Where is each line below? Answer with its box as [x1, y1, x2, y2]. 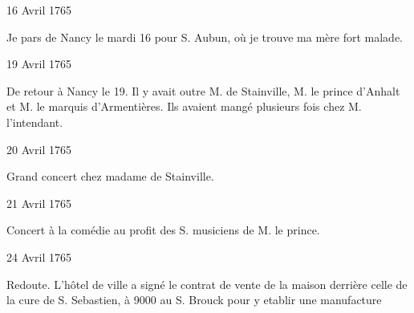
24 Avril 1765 [6, 248, 71, 265]
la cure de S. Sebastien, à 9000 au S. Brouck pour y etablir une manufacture [6, 291, 382, 308]
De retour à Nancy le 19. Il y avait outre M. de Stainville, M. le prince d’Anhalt [6, 82, 400, 99]
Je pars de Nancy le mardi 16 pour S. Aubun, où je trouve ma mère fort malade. [6, 28, 404, 45]
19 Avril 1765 [6, 55, 71, 72]
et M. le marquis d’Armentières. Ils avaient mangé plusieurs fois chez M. [6, 98, 362, 115]
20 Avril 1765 [6, 140, 71, 157]
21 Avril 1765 [6, 194, 71, 211]
